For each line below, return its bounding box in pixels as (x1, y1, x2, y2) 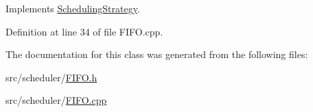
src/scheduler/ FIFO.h (5, 70, 97, 84)
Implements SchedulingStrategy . (5, 1, 140, 15)
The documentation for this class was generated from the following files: (5, 47, 308, 61)
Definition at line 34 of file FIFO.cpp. (5, 24, 163, 38)
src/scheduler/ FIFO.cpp (5, 93, 107, 107)
